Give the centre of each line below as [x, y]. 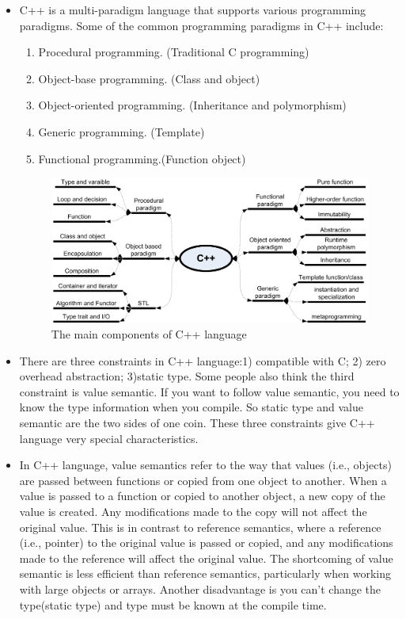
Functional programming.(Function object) [142, 158]
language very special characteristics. [109, 438]
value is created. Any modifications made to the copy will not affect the [193, 511]
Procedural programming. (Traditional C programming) [174, 52]
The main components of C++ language [149, 334]
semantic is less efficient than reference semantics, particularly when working [205, 573]
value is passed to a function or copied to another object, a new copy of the [202, 496]
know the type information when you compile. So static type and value [191, 407]
